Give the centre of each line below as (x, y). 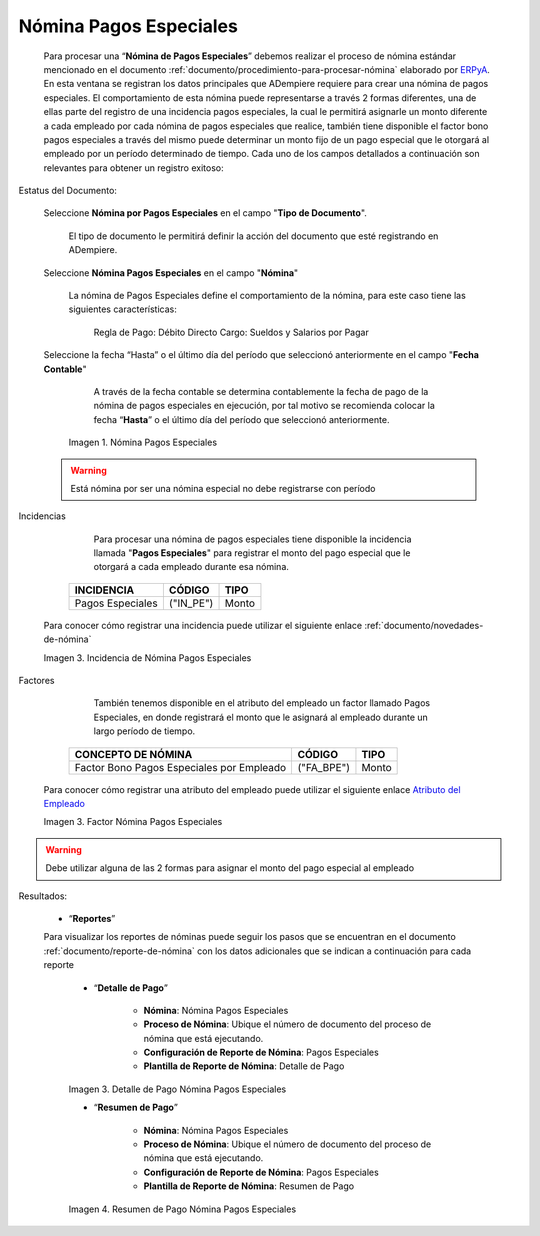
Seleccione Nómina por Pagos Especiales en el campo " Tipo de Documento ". (205, 213)
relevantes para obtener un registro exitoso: (133, 167)
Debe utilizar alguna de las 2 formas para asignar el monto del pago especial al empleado (230, 868)
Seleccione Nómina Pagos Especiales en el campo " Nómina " (171, 272)
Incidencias (42, 516)
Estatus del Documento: (67, 191)
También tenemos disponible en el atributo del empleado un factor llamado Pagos (261, 703)
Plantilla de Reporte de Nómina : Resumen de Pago (249, 1186)
